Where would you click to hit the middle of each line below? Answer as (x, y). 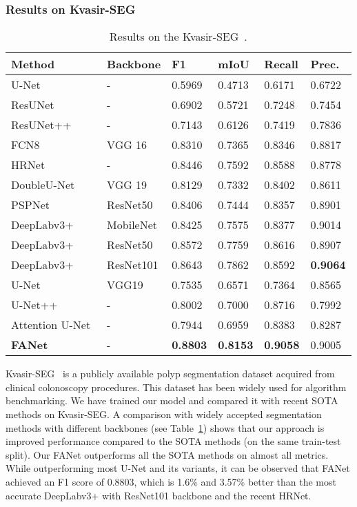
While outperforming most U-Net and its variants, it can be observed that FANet (178, 468)
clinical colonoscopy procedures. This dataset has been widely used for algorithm (176, 387)
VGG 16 (127, 145)
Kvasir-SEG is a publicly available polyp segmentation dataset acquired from (170, 374)
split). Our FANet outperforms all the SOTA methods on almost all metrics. (167, 454)
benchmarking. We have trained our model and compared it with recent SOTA (172, 400)
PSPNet (31, 205)
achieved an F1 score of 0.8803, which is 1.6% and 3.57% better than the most (171, 481)
